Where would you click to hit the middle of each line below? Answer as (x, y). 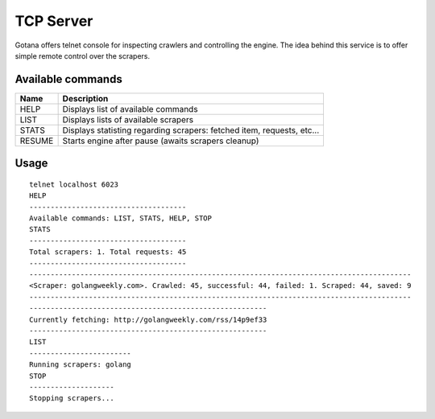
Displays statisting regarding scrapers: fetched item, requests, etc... (191, 130)
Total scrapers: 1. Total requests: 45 (108, 252)
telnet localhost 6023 (74, 184)
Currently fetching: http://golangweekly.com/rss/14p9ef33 (148, 319)
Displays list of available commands (130, 109)
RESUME (37, 141)
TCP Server (54, 21)
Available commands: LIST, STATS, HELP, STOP (121, 218)
